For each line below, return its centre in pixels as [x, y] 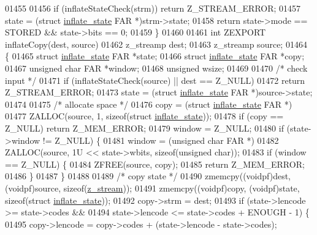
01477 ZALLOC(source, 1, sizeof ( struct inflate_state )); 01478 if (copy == [144, 116]
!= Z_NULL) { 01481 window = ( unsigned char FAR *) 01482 [161, 140]
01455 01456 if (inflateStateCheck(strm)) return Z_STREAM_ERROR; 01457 [153, 8]
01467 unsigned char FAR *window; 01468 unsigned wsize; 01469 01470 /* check [156, 68]
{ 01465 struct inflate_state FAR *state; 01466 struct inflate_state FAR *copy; [155, 56]
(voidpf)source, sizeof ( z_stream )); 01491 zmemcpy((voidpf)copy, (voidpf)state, [152, 188]
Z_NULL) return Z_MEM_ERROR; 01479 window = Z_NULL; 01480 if [144, 128]
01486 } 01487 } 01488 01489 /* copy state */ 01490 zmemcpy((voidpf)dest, [148, 176]
